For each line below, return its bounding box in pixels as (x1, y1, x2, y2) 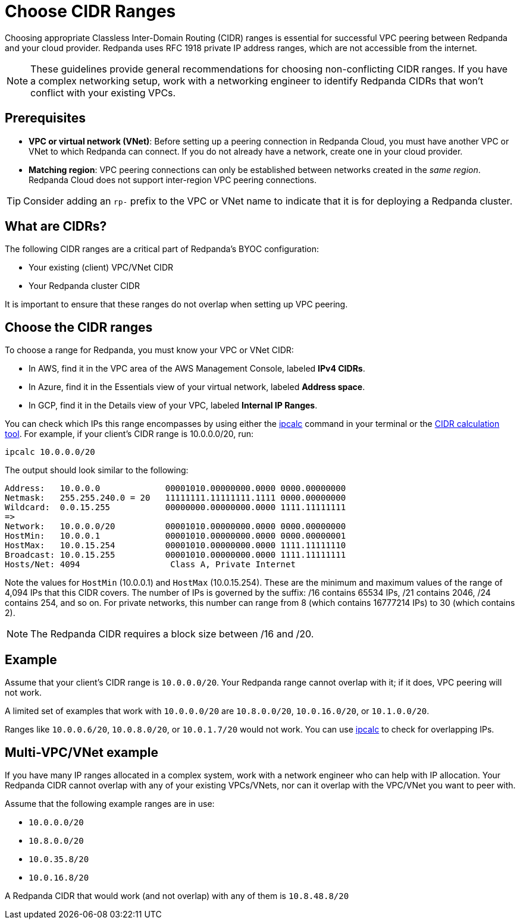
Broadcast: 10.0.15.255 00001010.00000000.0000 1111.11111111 (5, 550, 346, 560)
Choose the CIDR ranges (5, 319, 153, 335)
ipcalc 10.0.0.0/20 (5, 447, 95, 457)
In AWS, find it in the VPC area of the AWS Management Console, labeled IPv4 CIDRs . (29, 363, 365, 374)
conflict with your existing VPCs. (30, 86, 176, 99)
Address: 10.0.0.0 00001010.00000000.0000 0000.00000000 (5, 483, 346, 494)
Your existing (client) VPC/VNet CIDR (29, 262, 173, 273)
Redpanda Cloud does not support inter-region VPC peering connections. (29, 174, 317, 185)
